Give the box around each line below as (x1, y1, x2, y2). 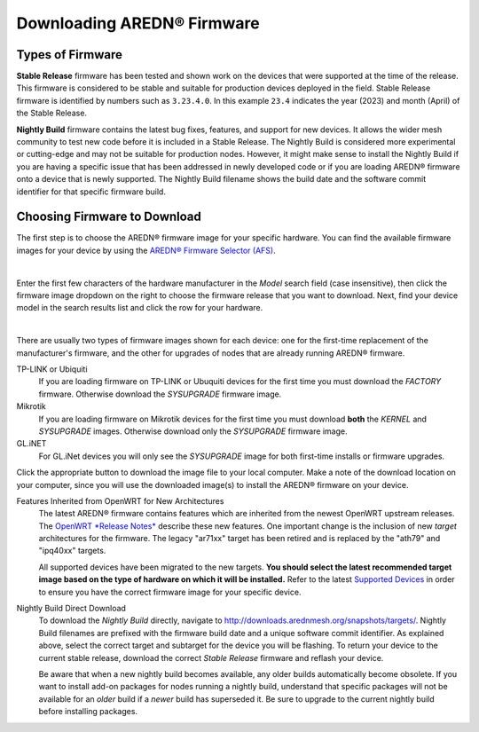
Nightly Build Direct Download (16, 603, 126, 614)
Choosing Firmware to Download (16, 209, 201, 224)
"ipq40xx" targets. (38, 546, 106, 556)
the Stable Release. (16, 107, 88, 119)
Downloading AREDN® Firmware (16, 13, 261, 33)
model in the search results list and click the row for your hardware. (16, 303, 263, 313)
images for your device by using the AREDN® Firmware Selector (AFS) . (16, 245, 276, 256)
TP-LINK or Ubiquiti (16, 364, 88, 374)
